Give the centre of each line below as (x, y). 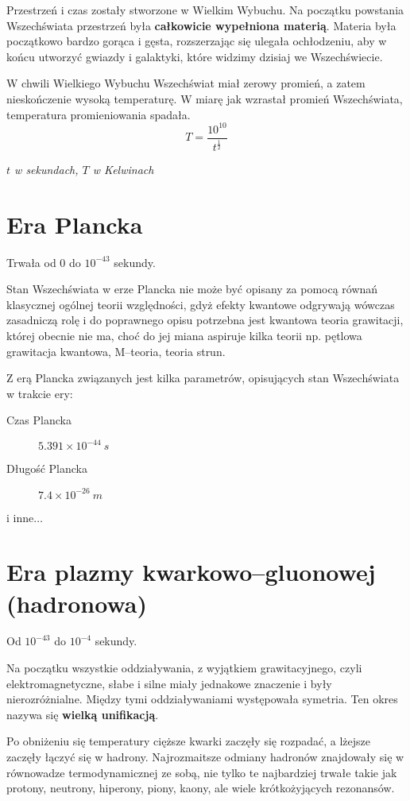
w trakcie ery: (40, 393)
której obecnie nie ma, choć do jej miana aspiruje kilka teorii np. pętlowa (184, 336)
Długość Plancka (47, 468)
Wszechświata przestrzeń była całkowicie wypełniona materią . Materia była (201, 25)
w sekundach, (46, 169)
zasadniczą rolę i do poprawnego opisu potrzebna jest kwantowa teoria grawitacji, (205, 320)
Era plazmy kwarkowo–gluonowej (191, 572)
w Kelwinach (123, 169)
